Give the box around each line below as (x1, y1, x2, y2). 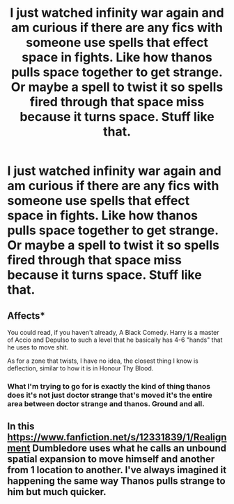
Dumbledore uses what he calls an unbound (32, 442, 227, 454)
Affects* (7, 310, 45, 322)
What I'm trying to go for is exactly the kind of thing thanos (7, 381, 211, 391)
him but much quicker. (7, 486, 107, 498)
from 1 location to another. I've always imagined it (7, 464, 227, 476)
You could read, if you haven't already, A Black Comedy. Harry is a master (7, 329, 219, 336)
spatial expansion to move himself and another (7, 453, 215, 466)
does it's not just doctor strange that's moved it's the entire (7, 390, 212, 400)
